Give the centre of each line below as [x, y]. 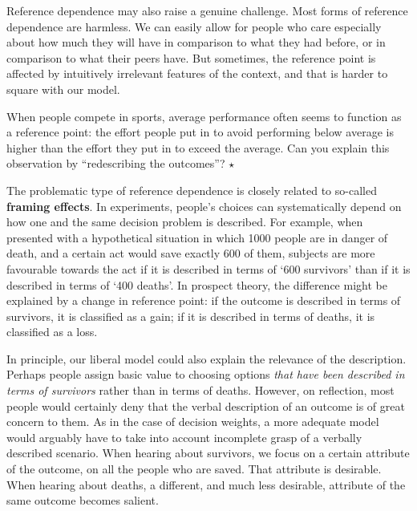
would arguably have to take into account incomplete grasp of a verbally [184, 437]
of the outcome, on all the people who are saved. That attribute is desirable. [194, 469]
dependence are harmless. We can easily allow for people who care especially [194, 26]
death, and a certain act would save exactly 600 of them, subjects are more [191, 253]
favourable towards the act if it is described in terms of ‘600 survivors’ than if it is [208, 268]
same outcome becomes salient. [83, 500]
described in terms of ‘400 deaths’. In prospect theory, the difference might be [197, 284]
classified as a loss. [52, 332]
